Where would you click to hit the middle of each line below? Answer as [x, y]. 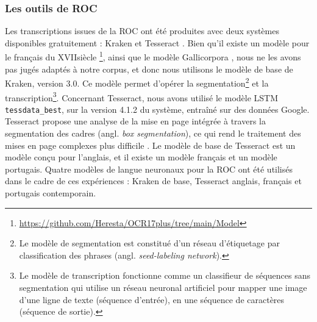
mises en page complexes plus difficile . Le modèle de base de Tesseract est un [150, 145]
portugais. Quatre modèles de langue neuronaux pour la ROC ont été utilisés [149, 169]
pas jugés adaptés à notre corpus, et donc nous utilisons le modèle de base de [149, 69]
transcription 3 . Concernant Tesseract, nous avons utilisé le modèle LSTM [142, 96]
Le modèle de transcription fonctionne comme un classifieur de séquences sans [165, 275]
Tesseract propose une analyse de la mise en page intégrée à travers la [135, 121]
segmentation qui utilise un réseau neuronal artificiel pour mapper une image [163, 287]
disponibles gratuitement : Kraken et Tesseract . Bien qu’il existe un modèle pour [157, 42]
